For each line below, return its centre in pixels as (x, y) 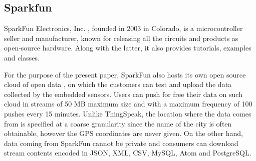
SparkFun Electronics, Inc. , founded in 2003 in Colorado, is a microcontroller (123, 28)
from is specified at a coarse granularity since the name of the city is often (118, 123)
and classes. (22, 57)
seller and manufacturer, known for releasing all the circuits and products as (121, 38)
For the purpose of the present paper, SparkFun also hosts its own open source (125, 74)
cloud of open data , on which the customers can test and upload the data (118, 84)
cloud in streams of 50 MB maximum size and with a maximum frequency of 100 (128, 104)
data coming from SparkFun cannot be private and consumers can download (121, 143)
